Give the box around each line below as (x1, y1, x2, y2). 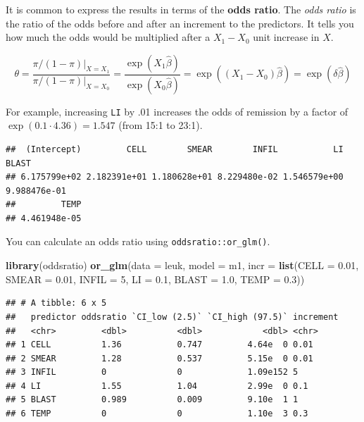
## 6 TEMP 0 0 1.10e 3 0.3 (6, 409, 308, 419)
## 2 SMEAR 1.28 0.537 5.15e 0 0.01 (6, 353, 313, 364)
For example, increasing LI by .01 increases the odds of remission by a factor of (6, 104, 349, 118)
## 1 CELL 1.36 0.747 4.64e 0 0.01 (6, 340, 313, 350)
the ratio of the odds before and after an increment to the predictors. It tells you (6, 15, 354, 30)
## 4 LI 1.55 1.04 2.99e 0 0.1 (6, 380, 308, 391)
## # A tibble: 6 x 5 (6, 298, 107, 309)
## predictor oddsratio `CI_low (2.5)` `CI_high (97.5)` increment (6, 311, 339, 322)
